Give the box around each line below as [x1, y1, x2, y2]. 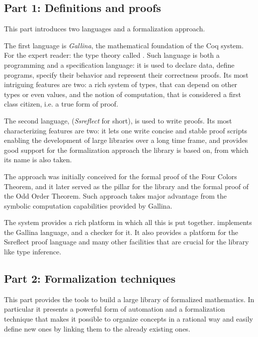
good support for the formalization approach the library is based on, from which [4, 144, 249, 155]
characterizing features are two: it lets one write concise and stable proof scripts [4, 125, 248, 135]
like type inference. [4, 246, 62, 257]
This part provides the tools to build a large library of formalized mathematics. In [4, 294, 255, 304]
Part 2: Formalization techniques [4, 271, 176, 286]
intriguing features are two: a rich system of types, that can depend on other [4, 79, 238, 90]
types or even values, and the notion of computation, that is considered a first [4, 89, 241, 99]
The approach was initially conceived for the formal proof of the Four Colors [4, 171, 237, 181]
